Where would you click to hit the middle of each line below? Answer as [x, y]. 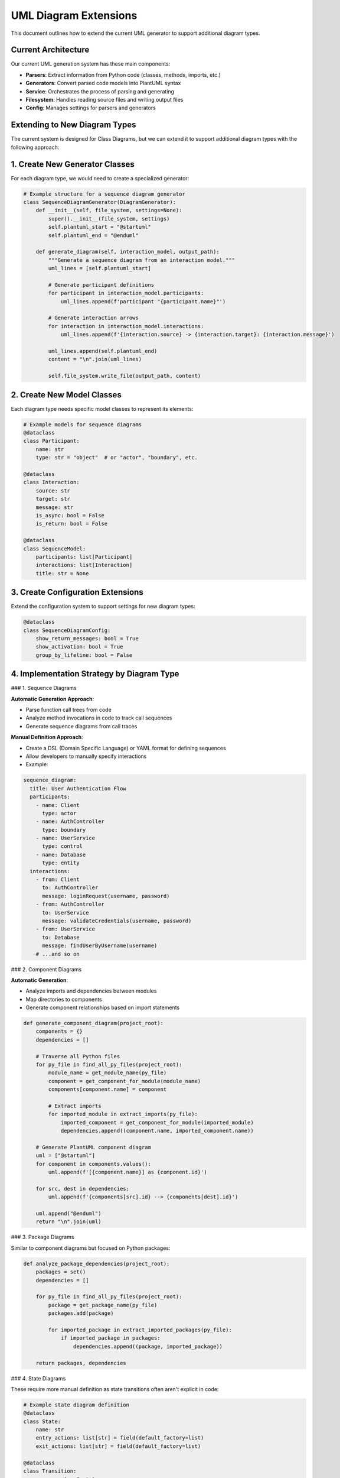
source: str [53, 490]
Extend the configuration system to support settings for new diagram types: [103, 607]
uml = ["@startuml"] [66, 1156]
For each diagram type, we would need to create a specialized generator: [100, 178]
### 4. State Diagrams [38, 1378]
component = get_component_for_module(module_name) [125, 1081]
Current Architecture [50, 50]
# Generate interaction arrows [93, 318]
